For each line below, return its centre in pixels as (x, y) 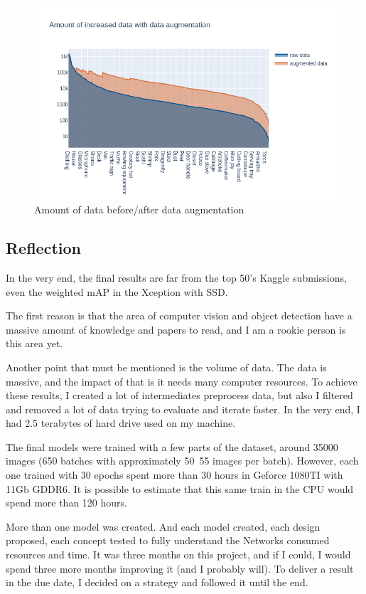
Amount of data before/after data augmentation (139, 210)
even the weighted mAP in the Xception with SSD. (117, 291)
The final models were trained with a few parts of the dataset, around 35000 (172, 446)
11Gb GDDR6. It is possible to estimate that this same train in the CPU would (180, 488)
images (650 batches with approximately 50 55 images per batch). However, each (182, 461)
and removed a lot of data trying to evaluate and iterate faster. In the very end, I (183, 409)
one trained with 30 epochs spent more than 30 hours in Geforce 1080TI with (174, 475)
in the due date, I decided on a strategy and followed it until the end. (157, 582)
